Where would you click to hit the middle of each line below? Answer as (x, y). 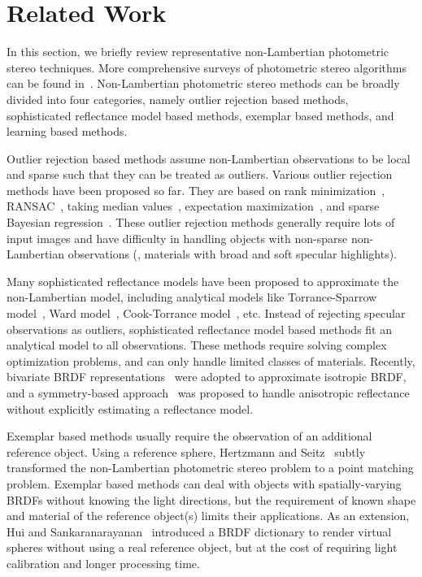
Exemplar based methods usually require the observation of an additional (189, 436)
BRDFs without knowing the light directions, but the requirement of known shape (211, 499)
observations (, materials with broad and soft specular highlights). (233, 254)
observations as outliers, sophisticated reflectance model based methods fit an (199, 329)
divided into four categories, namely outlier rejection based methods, (178, 99)
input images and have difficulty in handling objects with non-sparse (177, 238)
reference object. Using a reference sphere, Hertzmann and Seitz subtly (186, 451)
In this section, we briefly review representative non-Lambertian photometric (198, 52)
